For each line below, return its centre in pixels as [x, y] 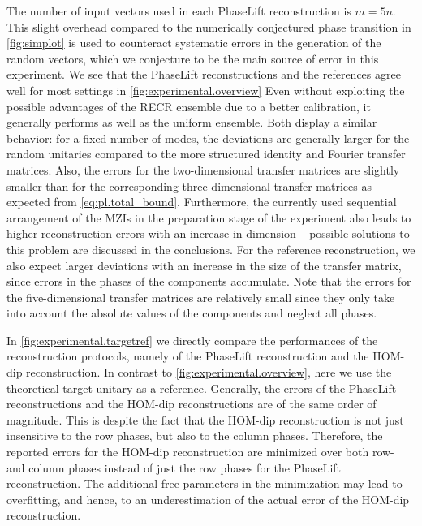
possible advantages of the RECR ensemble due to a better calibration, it [189, 106]
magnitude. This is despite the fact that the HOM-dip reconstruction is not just [205, 419]
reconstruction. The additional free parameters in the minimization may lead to [205, 483]
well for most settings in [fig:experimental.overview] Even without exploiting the [206, 90]
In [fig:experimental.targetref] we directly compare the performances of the [192, 340]
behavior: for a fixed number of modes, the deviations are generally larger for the [208, 138]
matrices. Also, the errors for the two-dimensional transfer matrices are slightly [203, 169]
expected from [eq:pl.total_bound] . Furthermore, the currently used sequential [202, 202]
